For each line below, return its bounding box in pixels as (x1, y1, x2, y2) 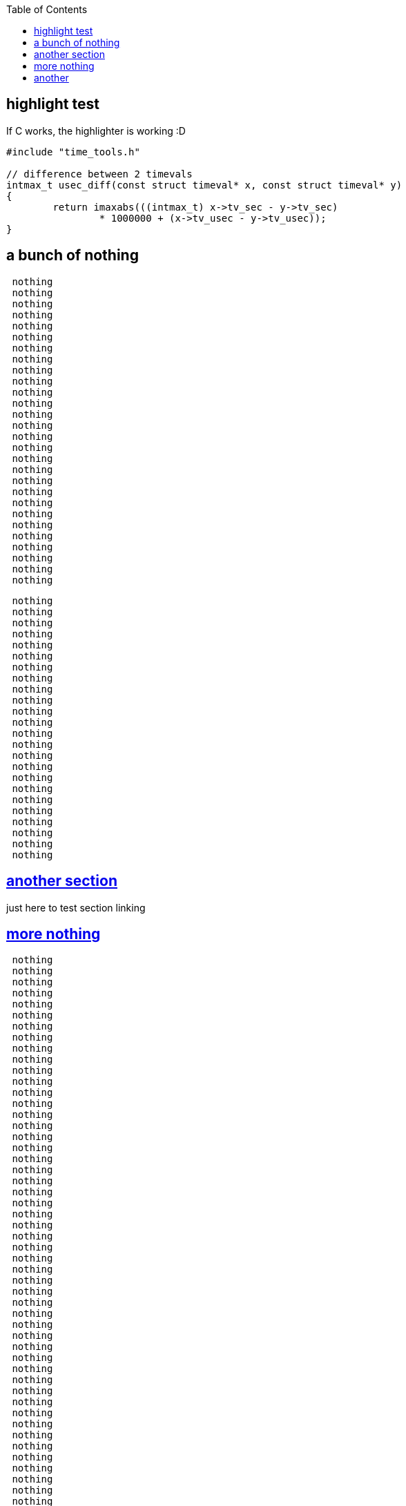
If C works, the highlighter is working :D (6, 124, 186, 137)
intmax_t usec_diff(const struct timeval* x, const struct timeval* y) (6, 179, 403, 191)
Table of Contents (6, 3, 88, 15)
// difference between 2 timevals (6, 168, 193, 180)
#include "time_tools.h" (6, 146, 140, 157)
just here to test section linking (6, 901, 146, 914)
